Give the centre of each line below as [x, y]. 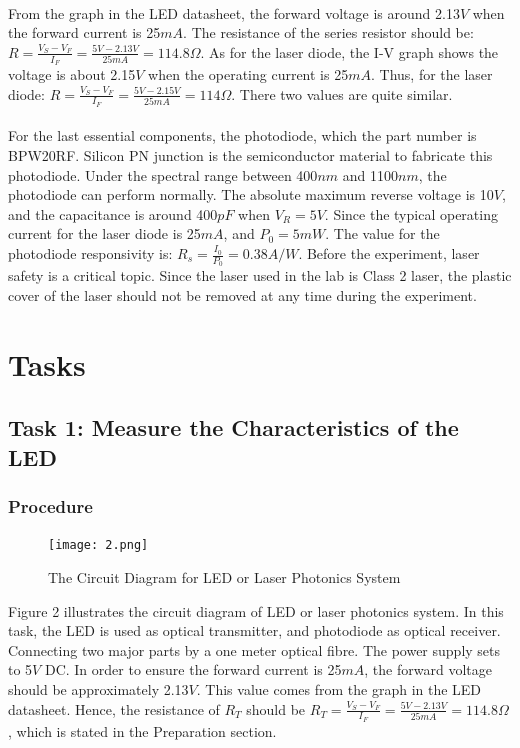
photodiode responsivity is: [90, 253]
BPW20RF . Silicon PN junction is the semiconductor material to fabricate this [250, 155]
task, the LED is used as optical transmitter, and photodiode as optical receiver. [254, 630]
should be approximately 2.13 [98, 689]
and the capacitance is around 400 [113, 213]
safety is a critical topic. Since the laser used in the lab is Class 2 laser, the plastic [260, 275]
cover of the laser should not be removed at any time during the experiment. [242, 294]
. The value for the [382, 233]
